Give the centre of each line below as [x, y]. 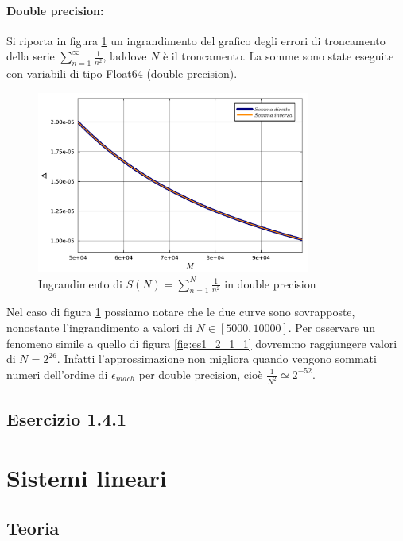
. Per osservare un [332, 327]
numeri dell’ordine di [57, 374]
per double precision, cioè [201, 374]
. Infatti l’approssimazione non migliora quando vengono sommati [217, 359]
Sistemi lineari [87, 477]
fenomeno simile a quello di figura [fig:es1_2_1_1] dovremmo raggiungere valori [202, 343]
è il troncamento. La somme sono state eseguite [278, 56]
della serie [31, 56]
